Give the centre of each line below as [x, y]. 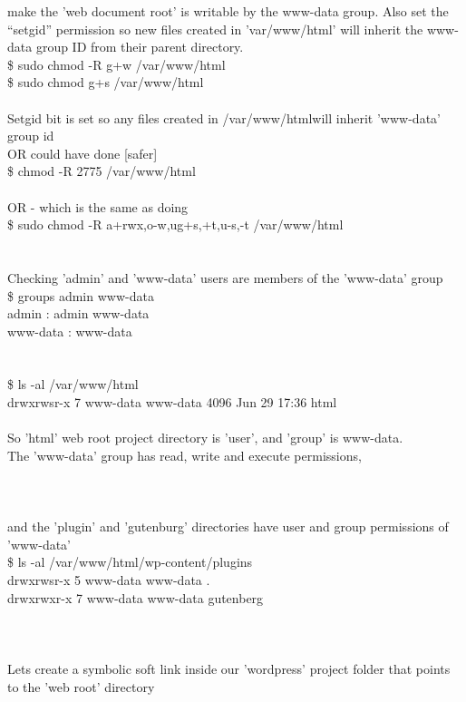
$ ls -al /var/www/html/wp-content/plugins [130, 562]
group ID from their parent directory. [140, 47]
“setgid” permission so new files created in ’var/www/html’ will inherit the [215, 29]
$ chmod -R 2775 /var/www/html [102, 171]
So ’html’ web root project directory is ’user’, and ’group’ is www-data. [205, 438]
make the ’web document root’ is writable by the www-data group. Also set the [228, 11]
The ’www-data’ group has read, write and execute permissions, [184, 455]
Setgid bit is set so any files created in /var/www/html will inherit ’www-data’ [224, 117]
